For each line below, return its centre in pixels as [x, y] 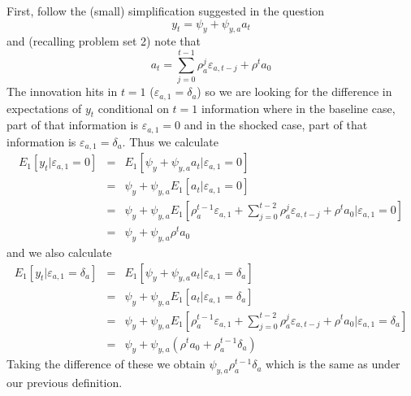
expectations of [44, 108]
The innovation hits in [62, 91]
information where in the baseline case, [298, 108]
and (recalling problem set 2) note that [104, 41]
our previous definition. [65, 383]
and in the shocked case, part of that [276, 125]
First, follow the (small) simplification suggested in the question [166, 11]
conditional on [133, 108]
